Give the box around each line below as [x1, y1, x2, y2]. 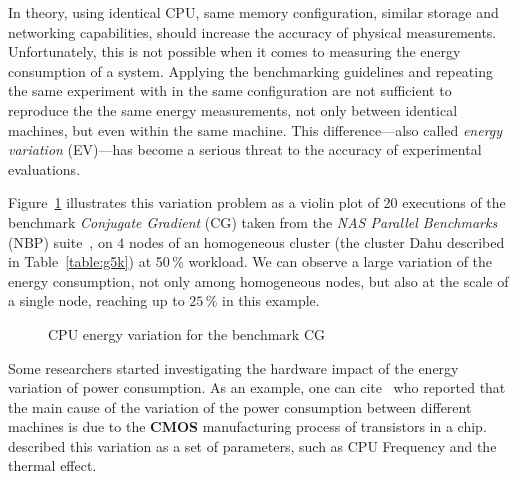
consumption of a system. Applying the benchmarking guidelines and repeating [8, 60, 493, 81]
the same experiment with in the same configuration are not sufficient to [8, 80, 452, 101]
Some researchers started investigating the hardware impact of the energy [8, 357, 459, 378]
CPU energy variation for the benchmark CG [48, 323, 325, 344]
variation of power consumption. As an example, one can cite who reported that [8, 377, 506, 398]
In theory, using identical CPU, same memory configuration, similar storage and [8, 2, 499, 22]
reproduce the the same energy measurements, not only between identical [8, 99, 458, 120]
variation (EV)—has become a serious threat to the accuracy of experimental [8, 139, 482, 160]
